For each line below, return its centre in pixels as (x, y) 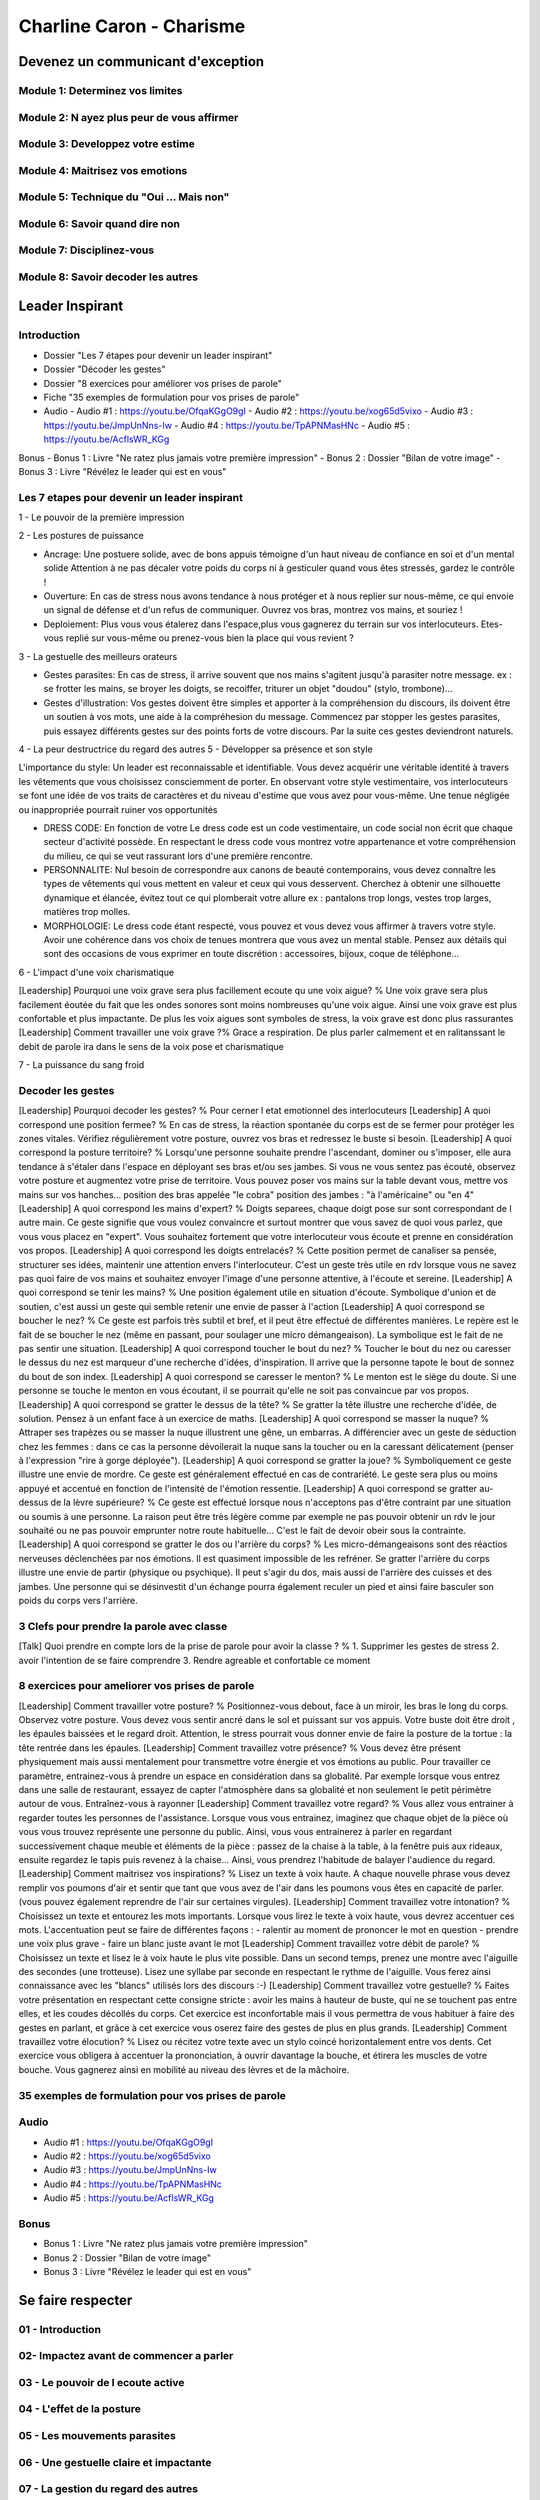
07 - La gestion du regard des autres (108, 2489)
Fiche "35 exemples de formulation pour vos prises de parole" (171, 397)
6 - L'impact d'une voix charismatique (96, 972)
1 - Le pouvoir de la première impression (101, 517)
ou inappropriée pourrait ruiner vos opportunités (118, 809)
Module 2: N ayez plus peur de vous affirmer (128, 117)
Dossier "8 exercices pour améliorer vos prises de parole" (162, 383)
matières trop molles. (87, 912)
